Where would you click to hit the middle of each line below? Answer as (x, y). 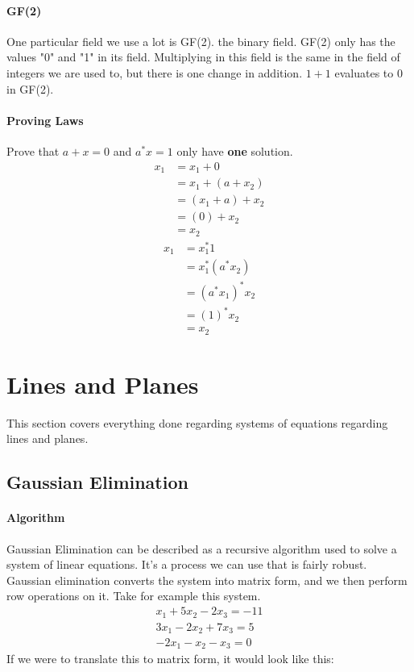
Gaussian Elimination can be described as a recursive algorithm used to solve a (202, 548)
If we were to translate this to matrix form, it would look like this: (170, 659)
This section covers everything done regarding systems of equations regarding (197, 422)
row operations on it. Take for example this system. (134, 596)
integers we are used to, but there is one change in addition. (155, 72)
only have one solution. (235, 150)
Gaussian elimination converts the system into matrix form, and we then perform (207, 580)
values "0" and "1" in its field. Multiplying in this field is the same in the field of (203, 57)
